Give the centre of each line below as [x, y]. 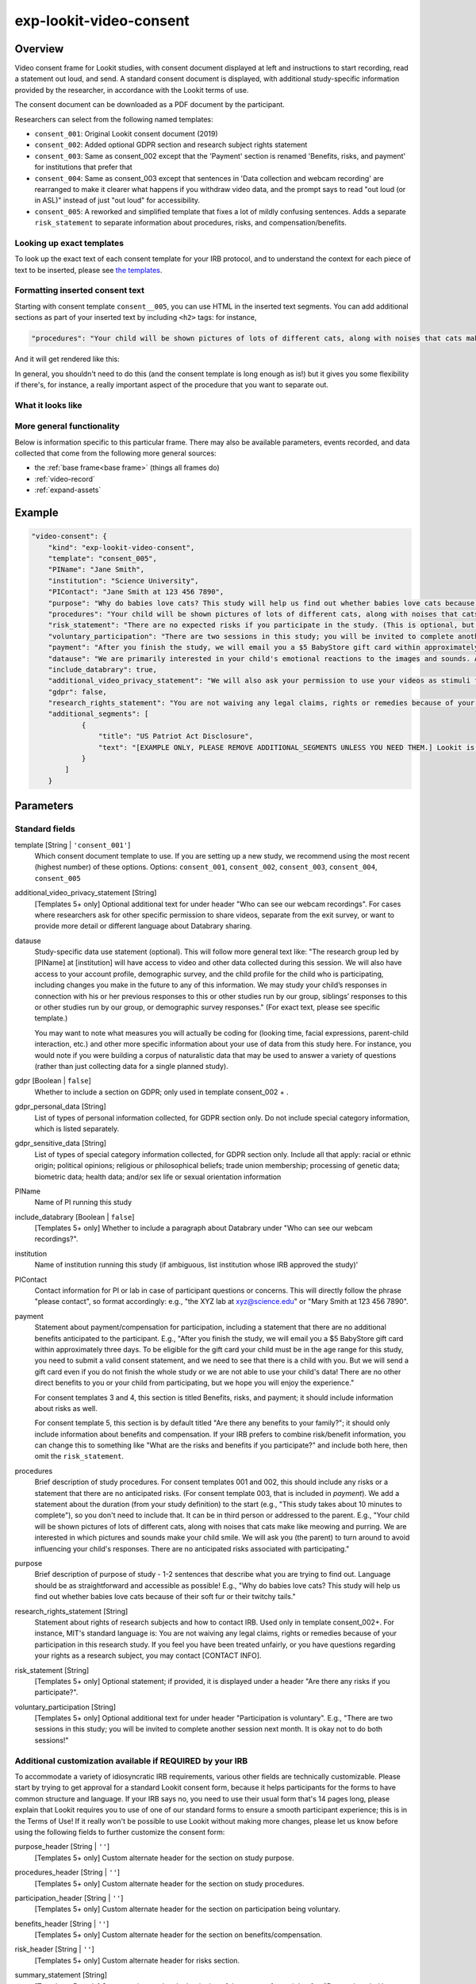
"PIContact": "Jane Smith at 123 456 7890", [136, 592]
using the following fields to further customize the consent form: [120, 1832]
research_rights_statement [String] [71, 1611]
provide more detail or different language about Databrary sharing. [143, 926]
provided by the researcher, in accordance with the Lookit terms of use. [132, 90]
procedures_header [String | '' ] [67, 1872]
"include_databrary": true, [103, 669]
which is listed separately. [77, 1128]
